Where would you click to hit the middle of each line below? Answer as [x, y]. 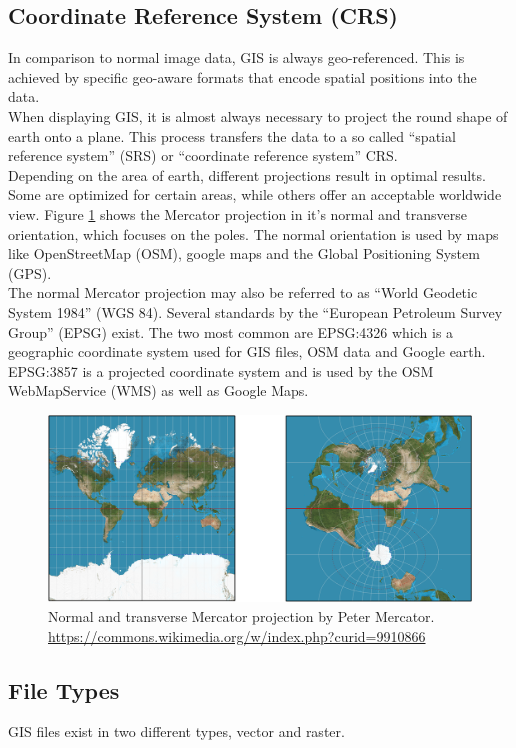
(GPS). [30, 272]
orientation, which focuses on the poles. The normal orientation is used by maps [253, 233]
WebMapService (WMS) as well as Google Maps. [158, 390]
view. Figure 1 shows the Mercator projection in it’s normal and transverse [237, 213]
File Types [64, 689]
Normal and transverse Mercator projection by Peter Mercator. [241, 616]
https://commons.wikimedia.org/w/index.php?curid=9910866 [237, 635]
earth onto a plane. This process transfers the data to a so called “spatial [232, 135]
